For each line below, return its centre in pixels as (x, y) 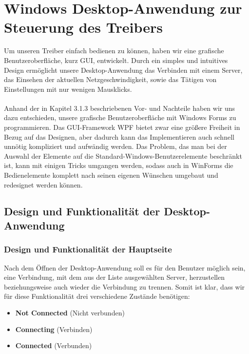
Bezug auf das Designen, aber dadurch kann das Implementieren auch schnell (119, 136)
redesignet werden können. (43, 184)
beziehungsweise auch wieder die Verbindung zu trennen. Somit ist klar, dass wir (124, 286)
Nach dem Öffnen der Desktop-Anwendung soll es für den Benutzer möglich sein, (125, 267)
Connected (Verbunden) (54, 345)
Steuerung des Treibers (83, 27)
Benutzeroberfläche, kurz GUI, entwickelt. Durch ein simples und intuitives (116, 60)
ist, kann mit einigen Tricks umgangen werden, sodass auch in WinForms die (119, 165)
